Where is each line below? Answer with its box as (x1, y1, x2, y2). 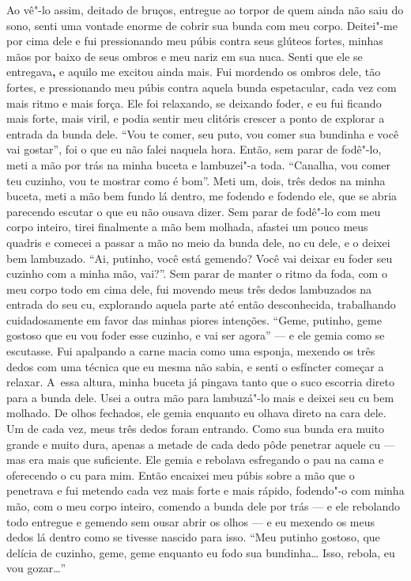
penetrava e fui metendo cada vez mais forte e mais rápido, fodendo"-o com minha (6, 482, 405, 499)
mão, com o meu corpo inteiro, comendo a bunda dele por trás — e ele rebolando (6, 498, 401, 514)
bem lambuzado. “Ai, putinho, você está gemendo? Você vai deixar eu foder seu (6, 249, 393, 266)
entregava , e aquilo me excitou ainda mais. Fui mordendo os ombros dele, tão (6, 63, 381, 80)
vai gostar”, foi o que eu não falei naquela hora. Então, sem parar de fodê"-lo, (6, 141, 382, 158)
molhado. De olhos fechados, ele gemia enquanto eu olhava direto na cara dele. (6, 404, 386, 421)
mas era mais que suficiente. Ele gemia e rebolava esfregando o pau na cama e (6, 451, 384, 468)
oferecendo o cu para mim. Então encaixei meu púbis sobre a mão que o (6, 466, 355, 483)
